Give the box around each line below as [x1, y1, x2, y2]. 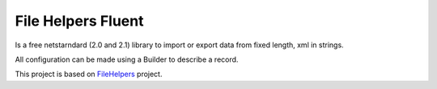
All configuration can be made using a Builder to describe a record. [15, 55, 239, 64]
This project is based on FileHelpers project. [15, 69, 163, 79]
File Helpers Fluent [15, 12, 144, 30]
